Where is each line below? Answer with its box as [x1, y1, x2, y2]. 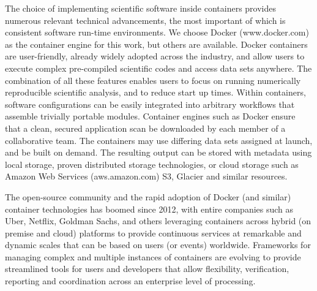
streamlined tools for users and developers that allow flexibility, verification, [5, 262, 289, 275]
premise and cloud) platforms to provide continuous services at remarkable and [5, 226, 302, 239]
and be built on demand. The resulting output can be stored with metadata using [5, 146, 312, 159]
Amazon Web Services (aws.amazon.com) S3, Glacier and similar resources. [5, 170, 288, 183]
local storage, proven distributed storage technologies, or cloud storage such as [5, 157, 299, 170]
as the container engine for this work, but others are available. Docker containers [5, 37, 308, 50]
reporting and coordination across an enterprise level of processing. [5, 274, 256, 287]
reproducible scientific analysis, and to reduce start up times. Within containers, [5, 86, 306, 99]
